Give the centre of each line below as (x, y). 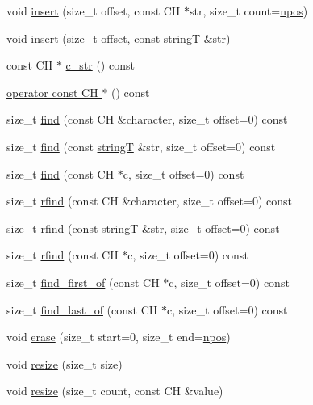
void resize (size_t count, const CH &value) (115, 391)
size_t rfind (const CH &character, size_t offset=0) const (149, 201)
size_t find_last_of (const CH (82, 309)
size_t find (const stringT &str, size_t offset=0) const (141, 146)
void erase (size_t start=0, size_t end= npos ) (119, 337)
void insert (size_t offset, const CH (94, 11)
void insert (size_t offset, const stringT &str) (119, 38)
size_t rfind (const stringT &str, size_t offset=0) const (143, 228)
